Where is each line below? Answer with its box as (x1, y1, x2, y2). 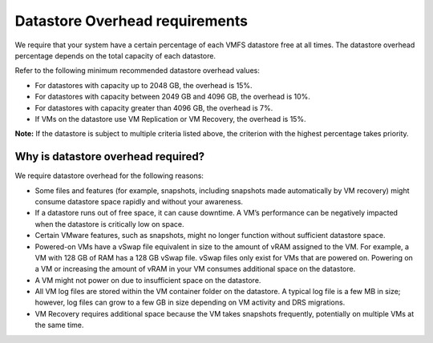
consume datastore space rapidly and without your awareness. (34, 196, 244, 206)
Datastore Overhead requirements (14, 12, 249, 30)
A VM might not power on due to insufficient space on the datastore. (34, 275, 261, 284)
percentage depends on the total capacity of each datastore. (14, 50, 216, 60)
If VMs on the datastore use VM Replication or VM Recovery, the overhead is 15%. (34, 114, 306, 123)
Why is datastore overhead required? (14, 150, 204, 163)
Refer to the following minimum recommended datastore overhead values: (14, 66, 260, 75)
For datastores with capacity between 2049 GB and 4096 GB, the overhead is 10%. (34, 92, 310, 102)
